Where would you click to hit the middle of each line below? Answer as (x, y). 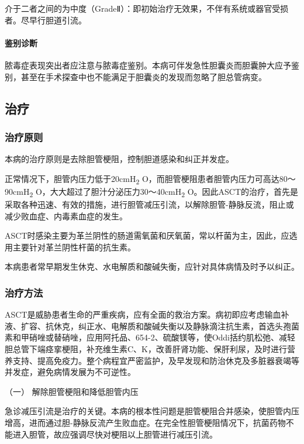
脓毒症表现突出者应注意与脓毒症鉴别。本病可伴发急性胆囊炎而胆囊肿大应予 (148, 65)
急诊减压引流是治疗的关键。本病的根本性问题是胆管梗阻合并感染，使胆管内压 (152, 411)
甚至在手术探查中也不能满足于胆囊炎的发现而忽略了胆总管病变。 (144, 76)
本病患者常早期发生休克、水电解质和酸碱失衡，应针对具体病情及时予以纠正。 (152, 266)
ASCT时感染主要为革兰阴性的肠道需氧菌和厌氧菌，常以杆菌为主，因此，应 (147, 235)
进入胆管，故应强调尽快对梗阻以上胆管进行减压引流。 (115, 434)
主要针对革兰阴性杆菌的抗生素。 (74, 247)
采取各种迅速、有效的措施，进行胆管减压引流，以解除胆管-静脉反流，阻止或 (149, 204)
